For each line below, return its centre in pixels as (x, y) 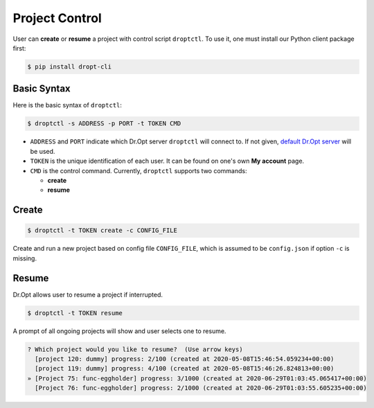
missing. (25, 258)
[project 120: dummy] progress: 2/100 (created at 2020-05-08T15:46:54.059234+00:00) (185, 359)
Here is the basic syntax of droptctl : (68, 105)
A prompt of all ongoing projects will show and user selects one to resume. (119, 331)
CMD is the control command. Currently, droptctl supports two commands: (139, 170)
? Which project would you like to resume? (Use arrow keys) (135, 349)
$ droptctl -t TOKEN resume (75, 313)
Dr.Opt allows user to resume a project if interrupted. (88, 294)
